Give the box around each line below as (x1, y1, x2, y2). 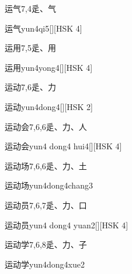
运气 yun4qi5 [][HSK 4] (5, 22, 82, 34)
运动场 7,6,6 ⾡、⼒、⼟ (5, 159, 87, 172)
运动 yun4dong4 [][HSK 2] (5, 100, 93, 112)
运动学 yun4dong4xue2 (5, 258, 85, 270)
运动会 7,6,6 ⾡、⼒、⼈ (5, 120, 87, 132)
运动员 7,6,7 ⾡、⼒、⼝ (5, 198, 87, 211)
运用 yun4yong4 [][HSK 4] (5, 61, 93, 73)
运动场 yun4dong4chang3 (5, 179, 93, 191)
